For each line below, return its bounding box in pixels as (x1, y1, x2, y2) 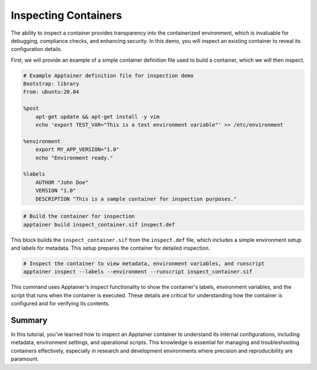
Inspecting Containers (11, 9, 123, 22)
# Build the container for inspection (23, 213, 135, 220)
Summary (11, 315, 48, 325)
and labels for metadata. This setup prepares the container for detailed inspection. (11, 244, 211, 251)
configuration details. (11, 46, 63, 53)
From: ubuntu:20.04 (23, 89, 79, 95)
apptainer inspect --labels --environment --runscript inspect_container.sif (23, 268, 252, 275)
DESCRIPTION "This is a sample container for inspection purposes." (35, 196, 237, 202)
